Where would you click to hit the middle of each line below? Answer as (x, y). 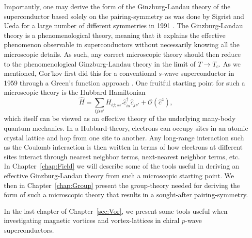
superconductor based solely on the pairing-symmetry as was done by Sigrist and (124, 16)
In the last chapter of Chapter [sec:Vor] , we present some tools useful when (116, 211)
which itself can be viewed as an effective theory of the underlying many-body (120, 118)
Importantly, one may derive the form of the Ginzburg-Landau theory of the (117, 6)
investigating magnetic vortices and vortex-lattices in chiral (92, 220)
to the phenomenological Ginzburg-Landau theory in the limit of (100, 63)
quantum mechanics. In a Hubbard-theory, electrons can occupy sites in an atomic (126, 128)
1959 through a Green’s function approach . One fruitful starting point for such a (125, 82)
